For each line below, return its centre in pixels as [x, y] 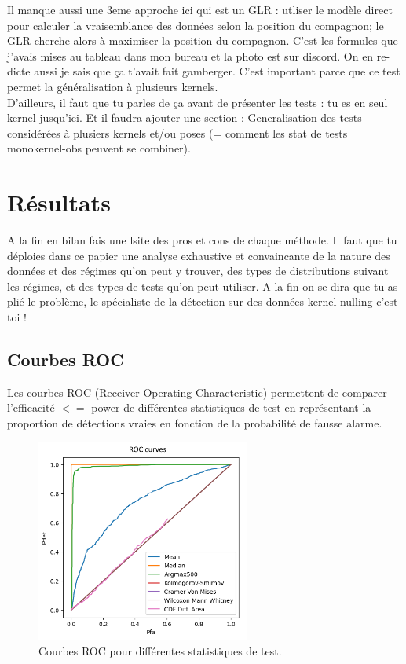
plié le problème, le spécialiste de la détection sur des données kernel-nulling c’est [203, 301]
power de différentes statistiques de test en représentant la [231, 407]
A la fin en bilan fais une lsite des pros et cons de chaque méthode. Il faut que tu [202, 240]
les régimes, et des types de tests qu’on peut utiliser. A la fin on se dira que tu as [203, 286]
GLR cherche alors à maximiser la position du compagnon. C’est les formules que [203, 40]
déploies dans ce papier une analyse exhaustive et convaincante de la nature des [199, 255]
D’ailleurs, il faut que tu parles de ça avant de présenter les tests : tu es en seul [198, 102]
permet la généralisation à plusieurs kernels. [113, 86]
